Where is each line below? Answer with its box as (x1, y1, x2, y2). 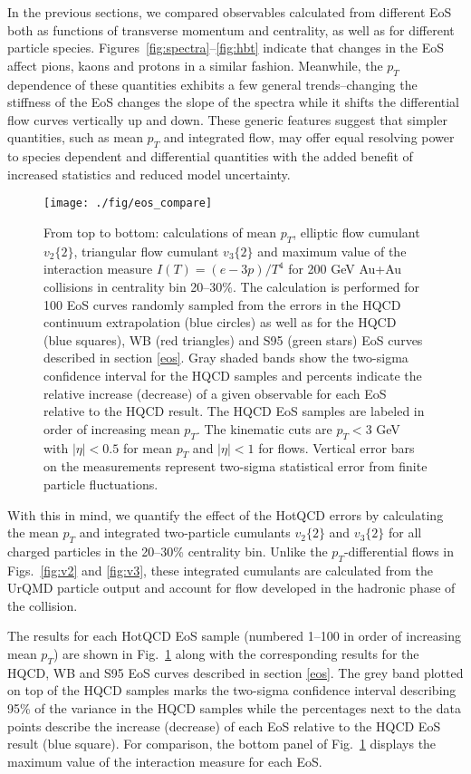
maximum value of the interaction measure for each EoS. (7, 751, 322, 770)
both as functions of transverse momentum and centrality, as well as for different (7, 20, 455, 39)
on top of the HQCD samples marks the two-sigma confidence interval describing (7, 681, 457, 700)
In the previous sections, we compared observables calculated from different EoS (7, 3, 452, 21)
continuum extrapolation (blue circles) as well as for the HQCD (43, 313, 397, 332)
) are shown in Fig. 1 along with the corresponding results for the (53, 644, 419, 663)
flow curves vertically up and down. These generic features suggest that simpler (7, 110, 447, 129)
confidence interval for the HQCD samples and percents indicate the (43, 365, 422, 384)
